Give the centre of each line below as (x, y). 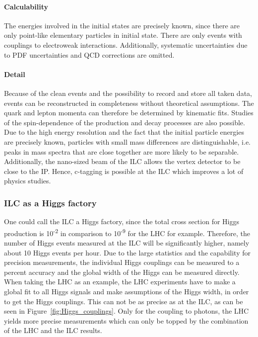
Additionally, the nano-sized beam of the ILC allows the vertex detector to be (122, 161)
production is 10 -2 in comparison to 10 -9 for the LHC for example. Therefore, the (127, 232)
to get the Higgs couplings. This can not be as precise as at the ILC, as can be (124, 301)
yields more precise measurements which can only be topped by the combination (126, 320)
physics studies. (28, 181)
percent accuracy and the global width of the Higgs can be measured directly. (122, 272)
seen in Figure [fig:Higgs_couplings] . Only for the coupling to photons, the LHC (127, 311)
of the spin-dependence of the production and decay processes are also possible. (125, 122)
